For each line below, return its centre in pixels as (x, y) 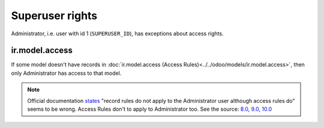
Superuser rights (54, 16)
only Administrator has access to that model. (66, 73)
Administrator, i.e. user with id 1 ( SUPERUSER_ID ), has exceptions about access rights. (118, 33)
